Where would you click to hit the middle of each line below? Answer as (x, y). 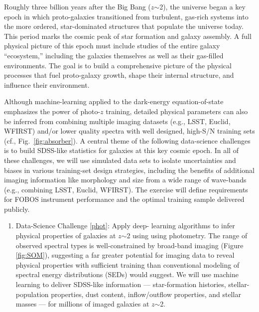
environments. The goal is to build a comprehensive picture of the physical (118, 65)
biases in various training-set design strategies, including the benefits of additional (129, 170)
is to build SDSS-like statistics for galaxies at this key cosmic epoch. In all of (121, 150)
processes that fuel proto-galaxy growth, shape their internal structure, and (119, 75)
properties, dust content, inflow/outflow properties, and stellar (146, 294)
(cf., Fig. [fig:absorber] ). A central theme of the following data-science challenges (127, 140)
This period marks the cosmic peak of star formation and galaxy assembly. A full (128, 36)
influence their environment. (47, 84)
